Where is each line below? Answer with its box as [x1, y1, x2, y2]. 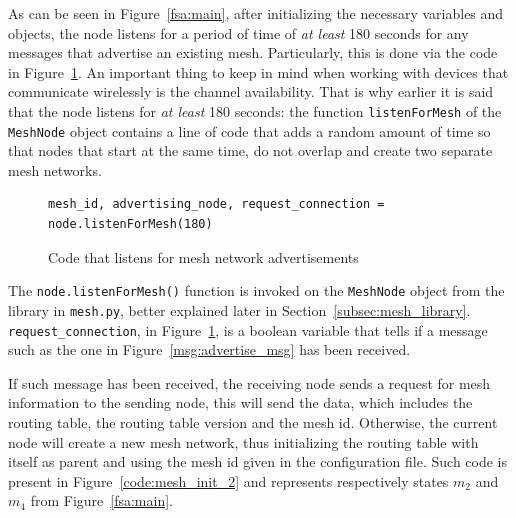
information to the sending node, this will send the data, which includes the [8, 392, 473, 413]
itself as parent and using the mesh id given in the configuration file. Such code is [8, 451, 508, 472]
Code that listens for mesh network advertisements [48, 246, 359, 267]
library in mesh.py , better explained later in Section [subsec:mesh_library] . [8, 299, 471, 320]
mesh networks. [8, 159, 102, 180]
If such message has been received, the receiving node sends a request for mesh [8, 372, 491, 393]
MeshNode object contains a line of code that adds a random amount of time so [8, 120, 491, 141]
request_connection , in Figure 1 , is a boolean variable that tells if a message [8, 319, 488, 340]
